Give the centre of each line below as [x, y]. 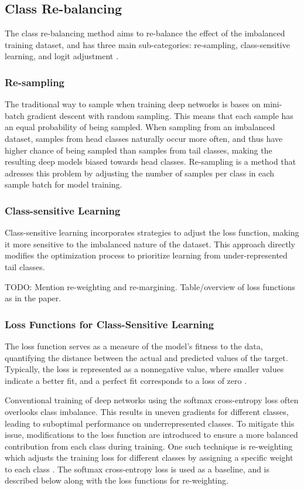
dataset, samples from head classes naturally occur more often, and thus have [144, 138]
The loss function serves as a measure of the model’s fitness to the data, [134, 346]
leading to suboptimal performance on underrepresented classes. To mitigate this [150, 423]
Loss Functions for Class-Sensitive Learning [110, 324]
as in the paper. [33, 298]
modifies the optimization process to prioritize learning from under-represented [146, 255]
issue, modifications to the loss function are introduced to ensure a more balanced [151, 435]
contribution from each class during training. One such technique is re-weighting [149, 446]
